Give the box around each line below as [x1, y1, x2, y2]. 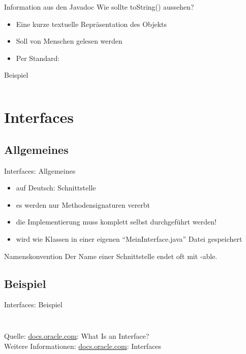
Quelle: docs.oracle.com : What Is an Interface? [4, 330, 149, 341]
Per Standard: [16, 52, 60, 63]
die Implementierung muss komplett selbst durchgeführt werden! [16, 216, 217, 227]
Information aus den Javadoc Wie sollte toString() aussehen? [4, 2, 194, 12]
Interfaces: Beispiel [4, 299, 63, 310]
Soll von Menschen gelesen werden [16, 36, 122, 46]
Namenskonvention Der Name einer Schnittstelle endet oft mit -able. [4, 250, 218, 261]
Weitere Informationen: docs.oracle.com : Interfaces [4, 340, 162, 351]
